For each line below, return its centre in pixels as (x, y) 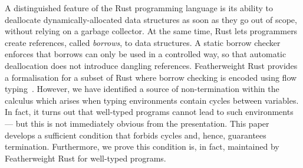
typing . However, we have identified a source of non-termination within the (142, 89)
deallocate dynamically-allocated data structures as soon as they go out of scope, (151, 19)
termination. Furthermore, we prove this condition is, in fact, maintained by (142, 146)
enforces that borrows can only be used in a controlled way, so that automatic (146, 54)
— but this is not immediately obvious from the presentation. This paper (137, 123)
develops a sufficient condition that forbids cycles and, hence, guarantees (136, 135)
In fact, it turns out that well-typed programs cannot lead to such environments (149, 112)
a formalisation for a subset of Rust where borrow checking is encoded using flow (151, 77)
